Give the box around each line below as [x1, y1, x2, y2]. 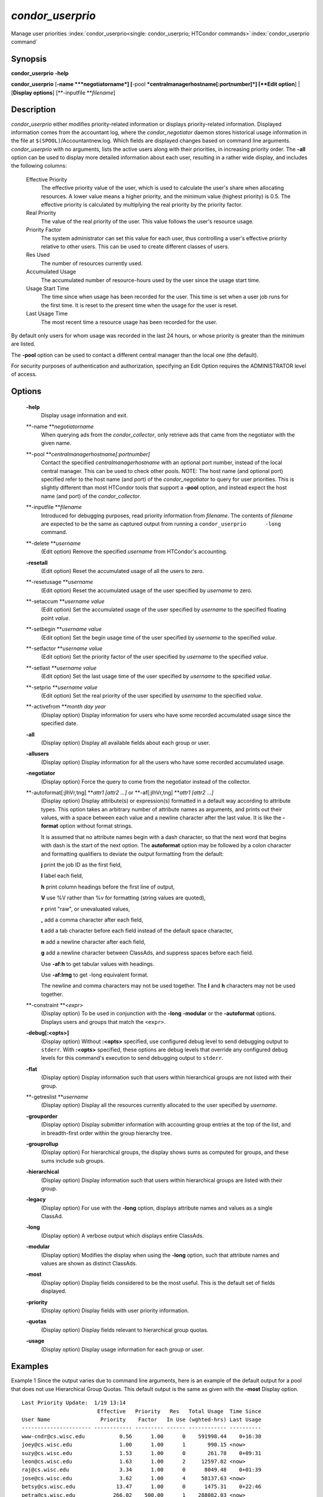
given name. [41, 440, 72, 447]
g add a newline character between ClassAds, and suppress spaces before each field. [41, 949, 254, 956]
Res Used [26, 251, 50, 259]
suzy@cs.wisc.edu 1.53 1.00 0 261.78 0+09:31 [22, 1450, 261, 1456]
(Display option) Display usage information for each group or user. [41, 1346, 205, 1353]
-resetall [26, 559, 48, 566]
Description [11, 105, 56, 115]
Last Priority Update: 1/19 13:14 [22, 1399, 126, 1407]
